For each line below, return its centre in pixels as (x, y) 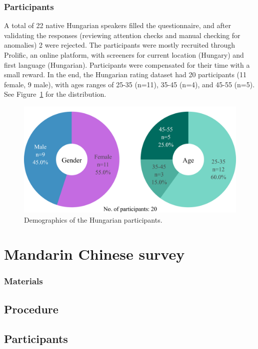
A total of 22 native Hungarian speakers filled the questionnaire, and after (117, 25)
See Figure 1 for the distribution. (55, 94)
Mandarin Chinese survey (94, 254)
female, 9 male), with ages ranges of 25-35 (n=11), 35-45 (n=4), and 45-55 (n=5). (129, 84)
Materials (23, 281)
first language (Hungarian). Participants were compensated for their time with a (127, 64)
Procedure (31, 309)
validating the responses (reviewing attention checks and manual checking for (122, 35)
